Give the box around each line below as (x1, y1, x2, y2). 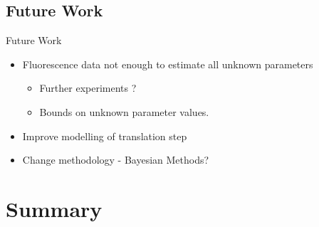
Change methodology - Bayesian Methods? (22, 152, 209, 167)
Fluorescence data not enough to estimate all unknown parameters (22, 56, 313, 71)
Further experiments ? (39, 80, 137, 95)
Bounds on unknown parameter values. (39, 104, 209, 119)
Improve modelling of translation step (22, 128, 187, 143)
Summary (6, 194, 103, 223)
